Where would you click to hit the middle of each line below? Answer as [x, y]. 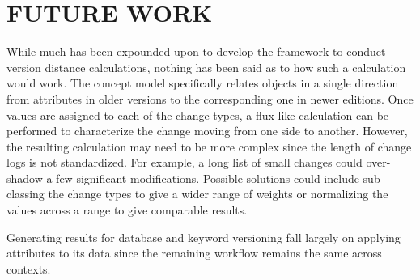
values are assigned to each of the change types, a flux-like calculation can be [198, 115]
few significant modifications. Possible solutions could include [208, 178]
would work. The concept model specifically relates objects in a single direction [203, 83]
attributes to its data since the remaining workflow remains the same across [194, 253]
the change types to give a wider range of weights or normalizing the [218, 194]
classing [25, 194]
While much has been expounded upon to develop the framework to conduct [196, 51]
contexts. [29, 268]
